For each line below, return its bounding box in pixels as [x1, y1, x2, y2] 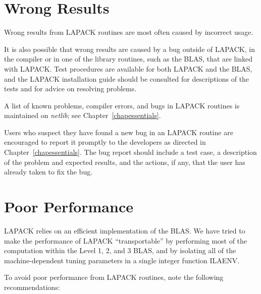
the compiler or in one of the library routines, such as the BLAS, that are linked [4, 53, 253, 64]
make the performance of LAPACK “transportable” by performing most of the [4, 235, 247, 246]
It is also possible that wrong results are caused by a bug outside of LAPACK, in [4, 43, 255, 54]
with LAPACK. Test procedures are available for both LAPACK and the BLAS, [4, 63, 252, 74]
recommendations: [4, 281, 60, 292]
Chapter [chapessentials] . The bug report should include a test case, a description [4, 147, 257, 157]
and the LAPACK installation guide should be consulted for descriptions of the [4, 73, 249, 84]
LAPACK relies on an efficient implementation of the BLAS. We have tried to [4, 225, 245, 236]
